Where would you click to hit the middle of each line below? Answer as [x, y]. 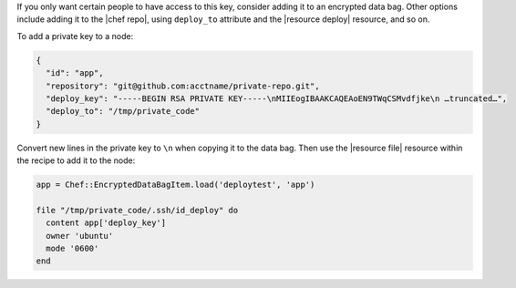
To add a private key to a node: [75, 36]
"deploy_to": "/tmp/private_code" [123, 111]
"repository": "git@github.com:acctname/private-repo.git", [183, 86]
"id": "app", [75, 73]
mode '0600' [72, 249]
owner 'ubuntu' [80, 236]
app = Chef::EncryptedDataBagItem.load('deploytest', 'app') [175, 185]
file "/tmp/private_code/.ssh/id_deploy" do [137, 210]
